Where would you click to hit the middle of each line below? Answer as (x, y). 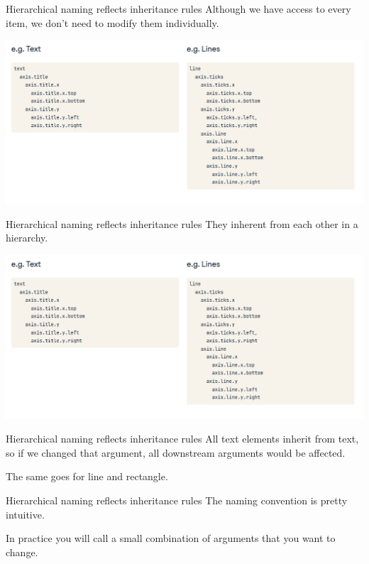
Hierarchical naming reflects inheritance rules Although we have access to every (178, 9)
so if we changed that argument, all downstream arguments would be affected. (176, 452)
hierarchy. (27, 238)
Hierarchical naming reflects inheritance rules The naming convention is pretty (177, 500)
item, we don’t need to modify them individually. (112, 22)
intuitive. (25, 514)
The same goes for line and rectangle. (87, 476)
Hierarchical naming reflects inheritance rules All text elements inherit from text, (182, 439)
